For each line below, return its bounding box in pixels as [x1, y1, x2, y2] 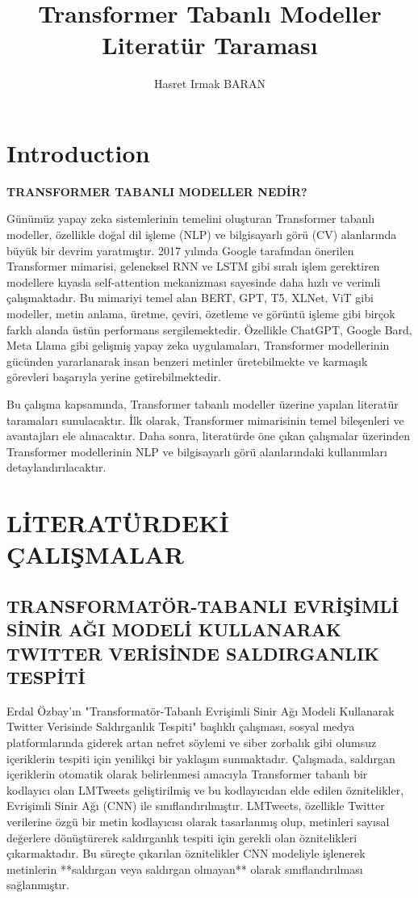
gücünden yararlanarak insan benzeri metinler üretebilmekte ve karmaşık [6, 352, 368, 369]
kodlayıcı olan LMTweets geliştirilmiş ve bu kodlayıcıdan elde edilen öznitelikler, [6, 781, 404, 798]
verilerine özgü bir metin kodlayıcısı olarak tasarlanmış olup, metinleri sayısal [6, 813, 390, 830]
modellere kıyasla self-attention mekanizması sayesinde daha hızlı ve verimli [6, 273, 381, 290]
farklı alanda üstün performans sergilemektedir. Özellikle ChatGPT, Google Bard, [6, 321, 412, 338]
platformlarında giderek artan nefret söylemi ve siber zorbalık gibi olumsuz [6, 734, 377, 751]
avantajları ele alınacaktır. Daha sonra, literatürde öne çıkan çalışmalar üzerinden [6, 427, 410, 444]
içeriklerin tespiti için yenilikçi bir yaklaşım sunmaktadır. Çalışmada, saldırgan [6, 749, 395, 766]
